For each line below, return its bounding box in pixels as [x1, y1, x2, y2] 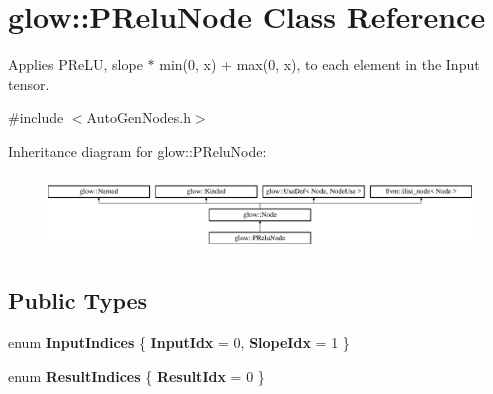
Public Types [8, 285, 148, 316]
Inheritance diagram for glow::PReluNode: [8, 140, 267, 161]
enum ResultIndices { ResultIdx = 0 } [8, 365, 265, 386]
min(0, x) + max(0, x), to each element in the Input [159, 54, 480, 75]
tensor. [8, 73, 50, 94]
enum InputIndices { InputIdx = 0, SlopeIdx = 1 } [8, 331, 350, 352]
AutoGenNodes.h [86, 107, 191, 128]
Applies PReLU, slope [8, 54, 143, 75]
